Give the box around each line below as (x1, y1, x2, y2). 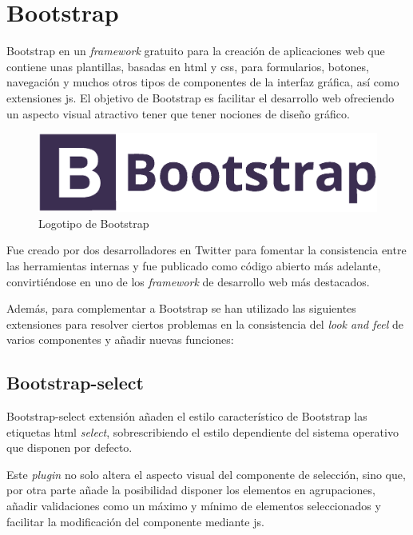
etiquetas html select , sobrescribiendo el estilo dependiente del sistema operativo (6, 423, 399, 440)
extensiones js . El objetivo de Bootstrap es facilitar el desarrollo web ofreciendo (6, 89, 395, 106)
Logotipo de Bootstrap (38, 214, 149, 231)
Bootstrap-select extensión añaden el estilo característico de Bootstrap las (6, 408, 367, 425)
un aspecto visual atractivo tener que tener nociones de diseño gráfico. (6, 105, 350, 122)
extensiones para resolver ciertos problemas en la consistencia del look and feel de (6, 315, 403, 332)
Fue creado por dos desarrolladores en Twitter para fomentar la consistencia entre (6, 242, 407, 258)
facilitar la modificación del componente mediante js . (6, 513, 264, 529)
